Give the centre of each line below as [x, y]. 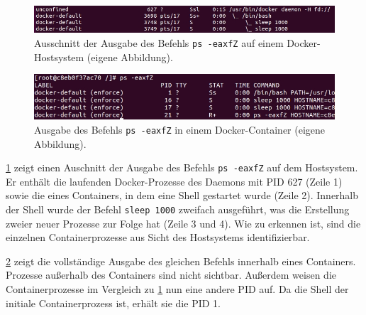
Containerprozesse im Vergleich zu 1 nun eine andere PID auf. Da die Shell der [177, 288]
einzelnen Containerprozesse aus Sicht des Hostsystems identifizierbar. [158, 237]
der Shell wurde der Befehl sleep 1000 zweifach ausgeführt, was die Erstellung [178, 209]
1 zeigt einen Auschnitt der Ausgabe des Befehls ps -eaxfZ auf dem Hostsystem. [182, 167]
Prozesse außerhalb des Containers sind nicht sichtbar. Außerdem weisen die [171, 275]
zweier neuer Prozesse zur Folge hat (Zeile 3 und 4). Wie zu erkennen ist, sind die [183, 223]
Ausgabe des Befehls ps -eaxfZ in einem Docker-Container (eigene [180, 129]
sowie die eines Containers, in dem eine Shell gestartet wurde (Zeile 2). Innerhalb [182, 195]
